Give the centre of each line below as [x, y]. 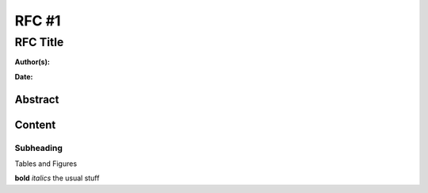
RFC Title [39, 42]
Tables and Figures [46, 164]
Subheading [39, 148]
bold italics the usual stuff [57, 178]
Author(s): [32, 62]
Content [35, 124]
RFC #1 [38, 21]
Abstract [37, 99]
